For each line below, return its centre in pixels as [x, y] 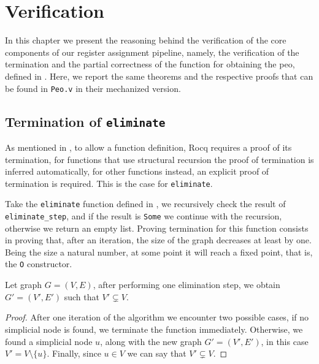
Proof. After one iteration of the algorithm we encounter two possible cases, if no [157, 317]
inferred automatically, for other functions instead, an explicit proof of [137, 171]
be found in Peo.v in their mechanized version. [93, 88]
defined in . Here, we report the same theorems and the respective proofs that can [159, 76]
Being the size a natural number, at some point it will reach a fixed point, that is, [159, 252]
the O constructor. [39, 264]
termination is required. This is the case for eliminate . [109, 183]
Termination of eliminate [85, 121]
